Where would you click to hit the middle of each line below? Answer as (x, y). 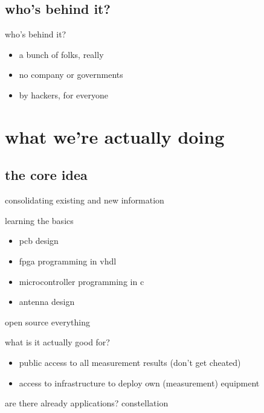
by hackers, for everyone (63, 94)
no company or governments (71, 75)
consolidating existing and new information (85, 200)
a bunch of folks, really (61, 54)
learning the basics (39, 220)
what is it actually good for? (57, 342)
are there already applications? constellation (87, 403)
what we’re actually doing (115, 136)
